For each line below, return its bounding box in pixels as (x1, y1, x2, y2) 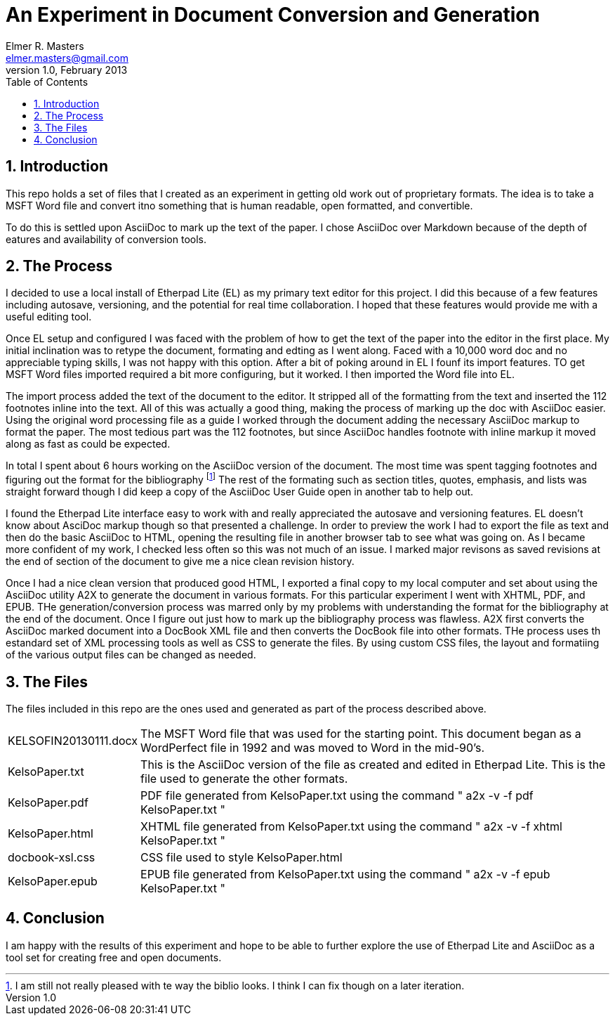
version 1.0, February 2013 (6, 63, 128, 76)
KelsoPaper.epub (8, 873, 98, 888)
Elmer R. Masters (6, 39, 84, 52)
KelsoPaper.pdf (8, 795, 88, 809)
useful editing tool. (6, 311, 92, 323)
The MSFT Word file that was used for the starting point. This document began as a (140, 726, 581, 741)
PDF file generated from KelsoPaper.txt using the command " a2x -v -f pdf (140, 788, 534, 802)
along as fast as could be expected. (6, 438, 171, 450)
